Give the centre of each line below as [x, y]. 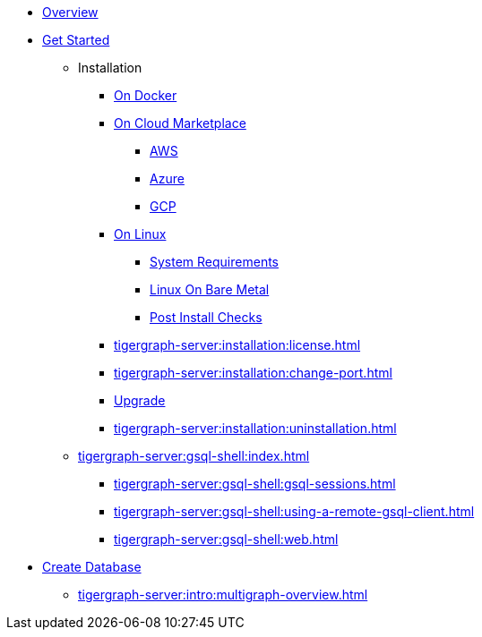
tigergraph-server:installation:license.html [237, 345]
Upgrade [140, 400]
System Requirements [214, 262]
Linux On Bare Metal [210, 289]
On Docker [146, 95]
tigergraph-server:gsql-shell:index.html [194, 456]
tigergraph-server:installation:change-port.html [253, 373]
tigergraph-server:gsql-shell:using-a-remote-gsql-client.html [294, 511]
